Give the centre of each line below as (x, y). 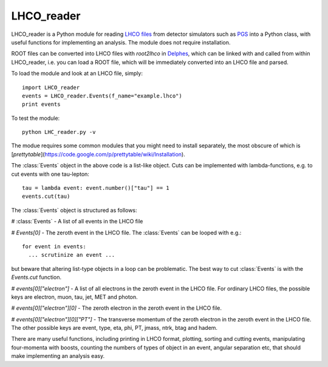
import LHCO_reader (51, 87)
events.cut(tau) (46, 197)
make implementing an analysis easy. (58, 356)
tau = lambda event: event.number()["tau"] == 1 (96, 188)
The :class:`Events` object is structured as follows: (74, 210)
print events (41, 104)
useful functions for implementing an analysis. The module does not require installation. (121, 42)
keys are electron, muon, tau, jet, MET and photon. (74, 297)
